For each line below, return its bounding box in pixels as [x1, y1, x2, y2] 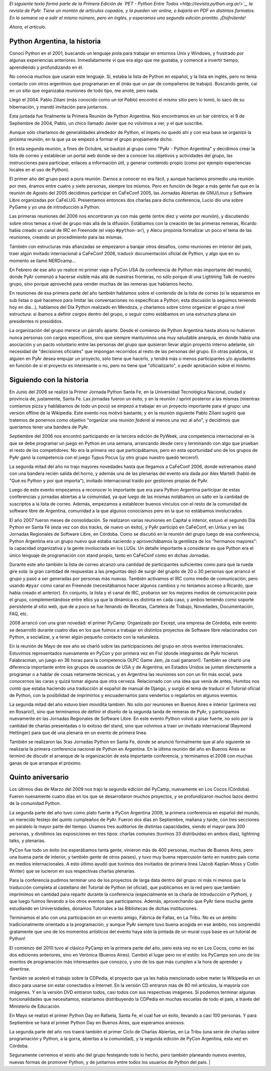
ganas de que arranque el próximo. [9, 760, 82, 766]
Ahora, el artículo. [9, 24, 47, 30]
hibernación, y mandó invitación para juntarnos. [9, 103, 108, 110]
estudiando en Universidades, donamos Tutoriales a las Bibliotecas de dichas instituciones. [9, 905, 198, 911]
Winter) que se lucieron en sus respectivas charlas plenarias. [9, 868, 135, 874]
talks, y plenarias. [9, 838, 46, 844]
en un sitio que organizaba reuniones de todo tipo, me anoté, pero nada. [9, 88, 159, 94]
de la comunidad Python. [9, 800, 61, 806]
